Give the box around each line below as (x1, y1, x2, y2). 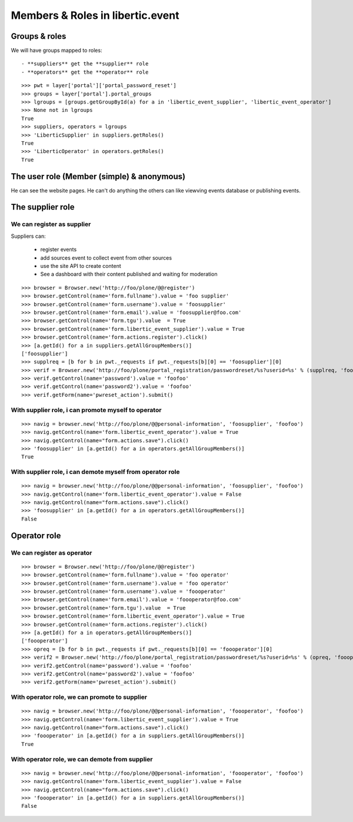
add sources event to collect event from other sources (40, 254, 172, 261)
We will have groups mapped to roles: (11, 47, 102, 54)
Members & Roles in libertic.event (11, 9, 179, 22)
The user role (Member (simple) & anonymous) (11, 171, 185, 181)
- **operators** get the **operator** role (21, 68, 149, 75)
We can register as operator (11, 548, 92, 556)
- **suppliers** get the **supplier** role (21, 61, 149, 67)
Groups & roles (11, 31, 66, 41)
